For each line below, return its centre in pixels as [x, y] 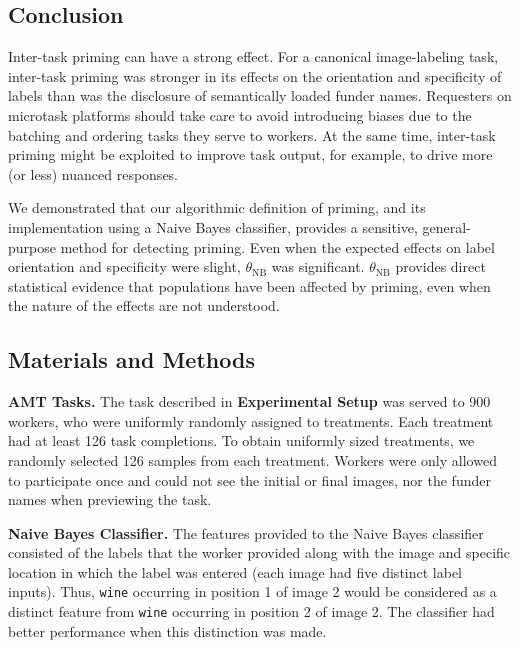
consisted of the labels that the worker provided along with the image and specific [259, 552]
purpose [32, 246]
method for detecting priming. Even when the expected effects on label [277, 246]
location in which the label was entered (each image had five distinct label [235, 571]
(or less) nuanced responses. [93, 173]
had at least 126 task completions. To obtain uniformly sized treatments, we [241, 440]
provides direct [440, 266]
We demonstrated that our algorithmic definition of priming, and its [217, 207]
